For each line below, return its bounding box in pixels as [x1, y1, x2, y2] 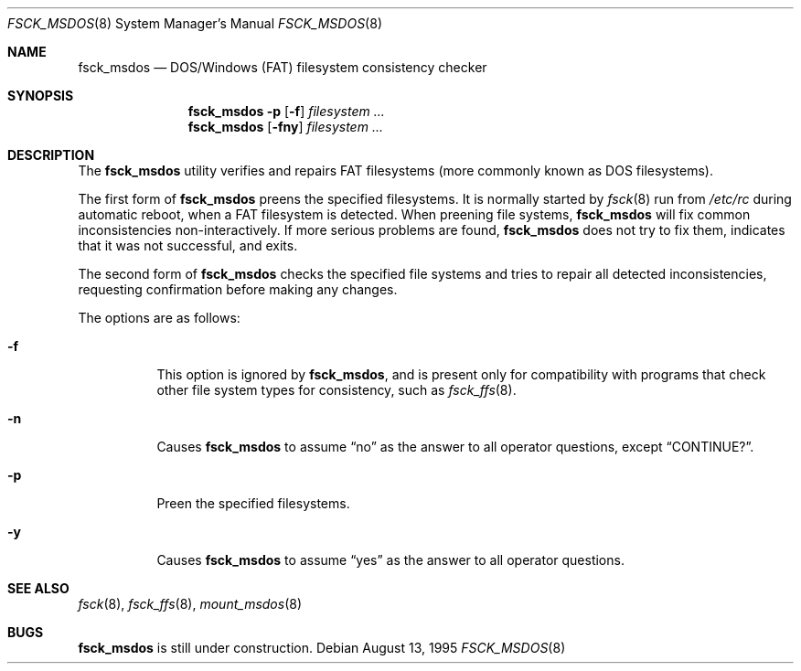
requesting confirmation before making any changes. [78, 282, 398, 297]
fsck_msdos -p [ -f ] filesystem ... [187, 103, 385, 119]
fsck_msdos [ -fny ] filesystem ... [187, 119, 383, 134]
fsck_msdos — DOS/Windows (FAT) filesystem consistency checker [78, 59, 487, 75]
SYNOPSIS [7, 88, 74, 103]
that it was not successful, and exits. [78, 238, 298, 253]
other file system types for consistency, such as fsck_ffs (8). [156, 382, 517, 398]
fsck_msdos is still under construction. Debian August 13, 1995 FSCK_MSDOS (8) [78, 640, 566, 655]
